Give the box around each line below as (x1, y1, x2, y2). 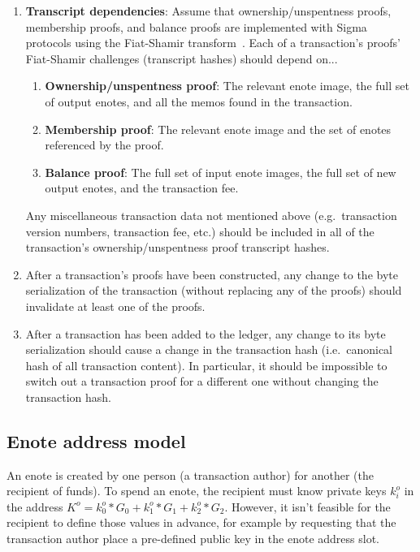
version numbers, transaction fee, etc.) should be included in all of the (25, 222, 375, 239)
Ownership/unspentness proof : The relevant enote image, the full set (45, 77, 409, 94)
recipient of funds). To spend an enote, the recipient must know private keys (6, 482, 387, 499)
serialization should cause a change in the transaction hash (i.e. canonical (25, 341, 392, 358)
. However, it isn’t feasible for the (224, 498, 391, 515)
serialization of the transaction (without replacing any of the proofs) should (25, 282, 402, 299)
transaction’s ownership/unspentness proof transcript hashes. (25, 239, 330, 256)
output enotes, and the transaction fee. (45, 179, 239, 196)
